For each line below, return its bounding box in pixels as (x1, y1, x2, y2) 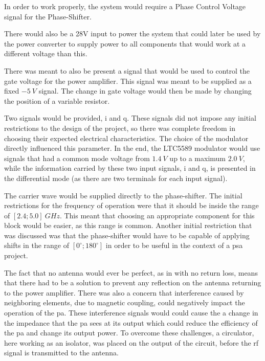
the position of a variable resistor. (4, 95, 110, 106)
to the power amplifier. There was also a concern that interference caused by (4, 287, 244, 298)
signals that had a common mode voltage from (4, 152, 150, 163)
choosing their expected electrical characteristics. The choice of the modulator (4, 132, 249, 143)
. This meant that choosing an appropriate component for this (59, 210, 255, 220)
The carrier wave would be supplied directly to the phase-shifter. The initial (4, 190, 242, 200)
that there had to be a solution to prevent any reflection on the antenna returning (4, 277, 261, 288)
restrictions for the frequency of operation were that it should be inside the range (4, 200, 259, 211)
